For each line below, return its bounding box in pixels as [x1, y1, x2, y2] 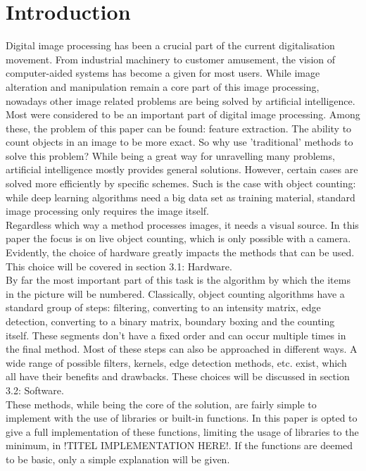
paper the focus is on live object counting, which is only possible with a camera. [6, 231, 351, 246]
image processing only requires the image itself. [6, 203, 209, 218]
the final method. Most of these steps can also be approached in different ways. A [6, 341, 358, 356]
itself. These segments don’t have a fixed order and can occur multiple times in [6, 327, 346, 342]
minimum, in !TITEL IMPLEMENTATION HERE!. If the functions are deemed [6, 438, 353, 453]
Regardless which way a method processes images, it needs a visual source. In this [6, 217, 359, 232]
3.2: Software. [6, 382, 64, 397]
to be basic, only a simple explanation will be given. [6, 451, 230, 466]
